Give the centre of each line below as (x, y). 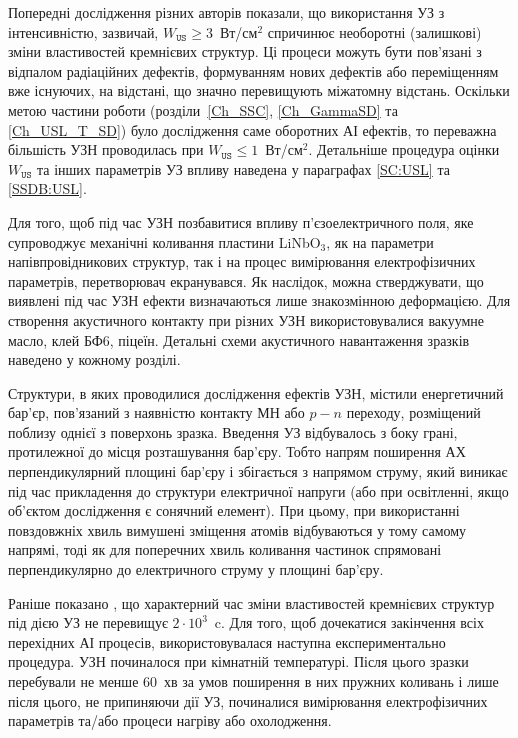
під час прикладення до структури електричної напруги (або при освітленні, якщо (258, 490)
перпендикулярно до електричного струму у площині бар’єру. (196, 569)
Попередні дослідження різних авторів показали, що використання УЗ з (226, 12)
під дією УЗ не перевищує (88, 622)
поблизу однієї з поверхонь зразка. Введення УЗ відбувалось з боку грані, (233, 431)
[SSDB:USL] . (47, 188)
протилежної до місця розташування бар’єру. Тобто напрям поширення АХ (237, 451)
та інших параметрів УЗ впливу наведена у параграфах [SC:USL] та (243, 168)
